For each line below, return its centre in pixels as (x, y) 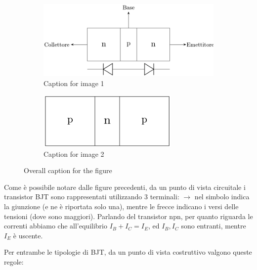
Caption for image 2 (74, 154)
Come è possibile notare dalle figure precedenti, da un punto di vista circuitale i (125, 187)
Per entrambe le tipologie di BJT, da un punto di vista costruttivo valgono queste (128, 252)
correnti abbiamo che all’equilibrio (56, 226)
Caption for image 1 (74, 83)
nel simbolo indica (222, 197)
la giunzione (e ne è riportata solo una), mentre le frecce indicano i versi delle (121, 206)
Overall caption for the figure (68, 170)
